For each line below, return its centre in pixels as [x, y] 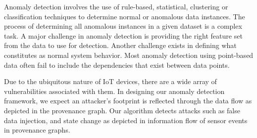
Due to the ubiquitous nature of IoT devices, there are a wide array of [110, 81]
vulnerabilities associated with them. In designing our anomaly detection [114, 91]
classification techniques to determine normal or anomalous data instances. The [125, 16]
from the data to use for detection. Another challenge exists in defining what [120, 45]
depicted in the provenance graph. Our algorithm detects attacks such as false [122, 110]
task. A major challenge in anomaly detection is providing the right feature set [123, 35]
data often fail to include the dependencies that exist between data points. [117, 65]
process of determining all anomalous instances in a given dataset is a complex [123, 26]
